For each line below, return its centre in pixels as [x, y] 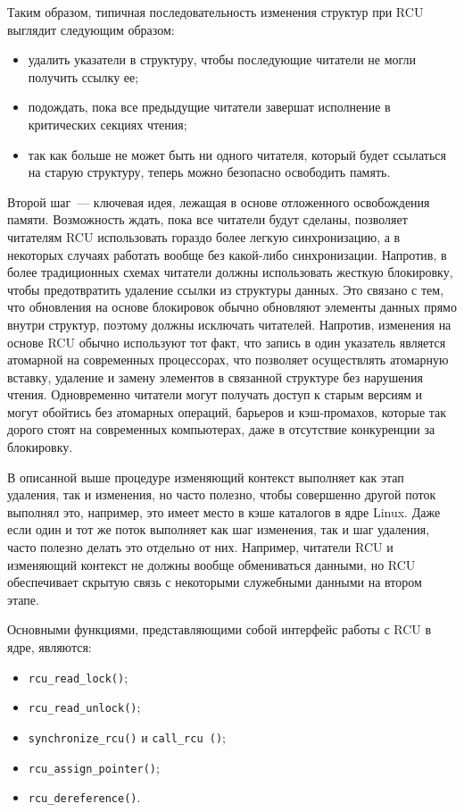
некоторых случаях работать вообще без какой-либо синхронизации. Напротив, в [227, 254]
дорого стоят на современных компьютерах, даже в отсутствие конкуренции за [221, 429]
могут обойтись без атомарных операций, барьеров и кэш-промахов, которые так [227, 411]
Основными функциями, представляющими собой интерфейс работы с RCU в [220, 629]
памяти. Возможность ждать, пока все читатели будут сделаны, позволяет [207, 219]
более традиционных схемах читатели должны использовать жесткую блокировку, [230, 272]
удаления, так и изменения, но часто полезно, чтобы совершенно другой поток [222, 494]
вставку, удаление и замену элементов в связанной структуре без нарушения [215, 377]
